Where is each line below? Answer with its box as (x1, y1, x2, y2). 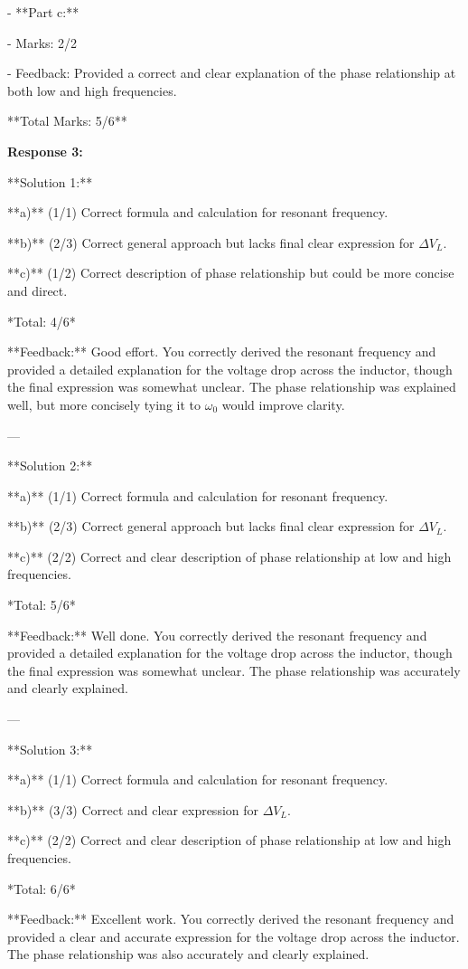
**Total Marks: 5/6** (7, 111, 127, 130)
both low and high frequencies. (7, 81, 177, 100)
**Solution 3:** (7, 739, 93, 758)
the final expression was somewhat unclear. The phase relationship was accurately (7, 660, 461, 679)
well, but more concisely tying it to (7, 394, 201, 413)
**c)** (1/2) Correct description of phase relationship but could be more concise (7, 263, 454, 282)
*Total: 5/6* (7, 595, 76, 614)
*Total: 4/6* (7, 311, 76, 330)
